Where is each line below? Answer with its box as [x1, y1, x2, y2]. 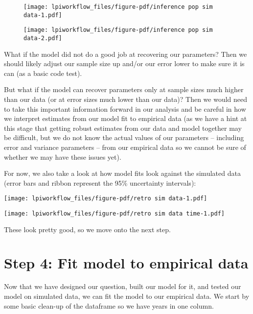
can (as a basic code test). [4, 68, 82, 78]
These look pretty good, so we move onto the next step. [4, 224, 171, 234]
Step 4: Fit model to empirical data [4, 253, 249, 273]
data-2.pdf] [23, 34, 62, 42]
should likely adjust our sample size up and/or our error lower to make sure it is [4, 58, 245, 69]
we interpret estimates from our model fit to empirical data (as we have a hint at [4, 113, 247, 123]
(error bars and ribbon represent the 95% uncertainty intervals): [4, 177, 196, 188]
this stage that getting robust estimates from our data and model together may [4, 122, 242, 133]
